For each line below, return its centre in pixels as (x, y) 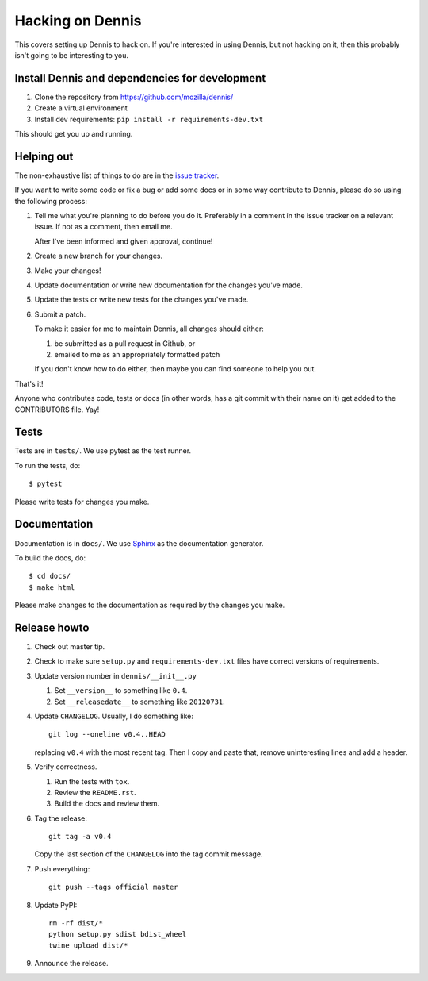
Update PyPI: (56, 905)
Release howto (52, 627)
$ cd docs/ (50, 576)
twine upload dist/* (88, 945)
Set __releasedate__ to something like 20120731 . (139, 702)
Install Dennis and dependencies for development (140, 78)
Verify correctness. (66, 767)
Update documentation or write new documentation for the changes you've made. (168, 285)
